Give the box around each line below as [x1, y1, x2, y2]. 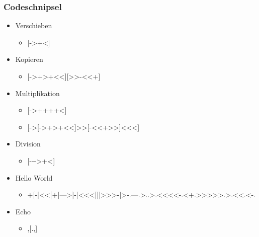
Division [15, 138, 41, 149]
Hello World [15, 172, 53, 183]
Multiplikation [15, 88, 60, 98]
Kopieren [15, 54, 43, 64]
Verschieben [15, 20, 52, 31]
